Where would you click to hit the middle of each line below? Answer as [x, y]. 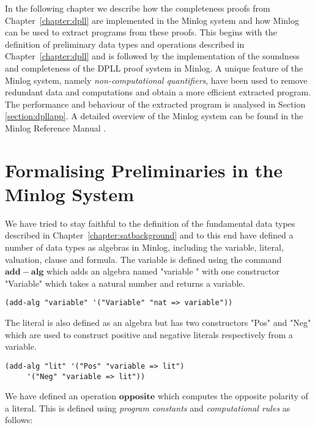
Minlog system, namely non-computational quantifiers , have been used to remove [156, 80]
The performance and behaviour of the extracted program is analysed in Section [155, 104]
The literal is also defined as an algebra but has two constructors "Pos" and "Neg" [158, 323]
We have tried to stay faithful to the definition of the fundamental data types [150, 223]
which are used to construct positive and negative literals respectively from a [149, 334]
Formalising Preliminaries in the [144, 170]
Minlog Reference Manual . [56, 127]
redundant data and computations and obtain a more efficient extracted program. [158, 92]
